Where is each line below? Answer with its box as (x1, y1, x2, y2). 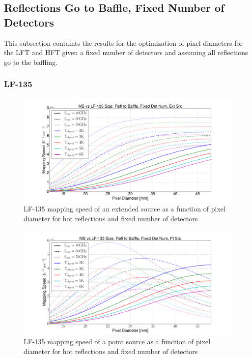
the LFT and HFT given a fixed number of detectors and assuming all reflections (4, 47, 248, 58)
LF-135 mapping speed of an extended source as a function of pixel (24, 204, 225, 214)
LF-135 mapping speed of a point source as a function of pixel (24, 336, 211, 346)
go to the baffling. (4, 57, 57, 67)
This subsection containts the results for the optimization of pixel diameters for (4, 37, 243, 48)
